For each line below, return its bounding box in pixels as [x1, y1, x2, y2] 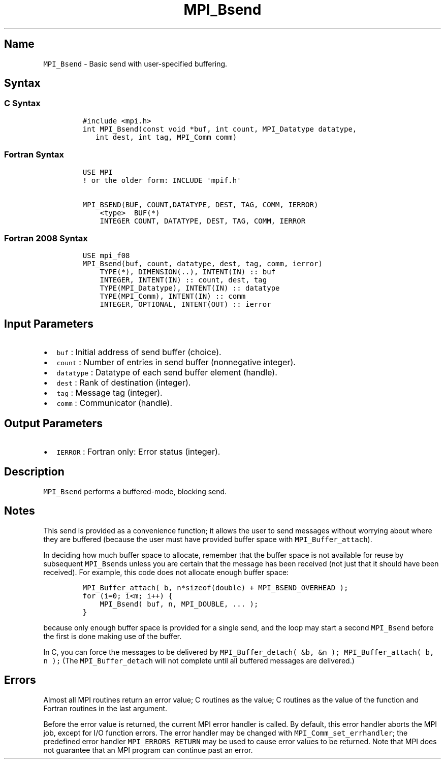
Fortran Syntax [4, 149, 64, 160]
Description [4, 465, 65, 479]
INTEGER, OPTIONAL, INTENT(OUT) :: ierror [100, 300, 271, 309]
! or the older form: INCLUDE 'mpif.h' [82, 176, 241, 184]
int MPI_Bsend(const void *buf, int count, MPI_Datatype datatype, [82, 124, 357, 133]
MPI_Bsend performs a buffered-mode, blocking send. [43, 487, 227, 496]
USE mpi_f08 [82, 251, 130, 260]
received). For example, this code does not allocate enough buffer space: [43, 567, 289, 577]
